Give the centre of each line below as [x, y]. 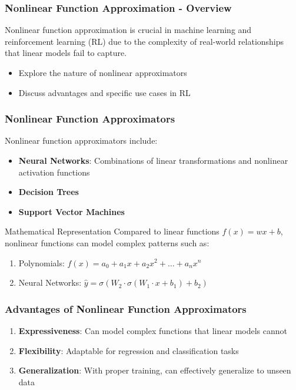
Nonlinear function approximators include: [81, 141]
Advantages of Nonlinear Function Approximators [126, 308]
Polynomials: [41, 262]
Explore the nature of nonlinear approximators [103, 72]
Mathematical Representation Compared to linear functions [112, 231]
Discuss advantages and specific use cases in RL [104, 92]
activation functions [54, 172]
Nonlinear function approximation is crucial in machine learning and [128, 30]
